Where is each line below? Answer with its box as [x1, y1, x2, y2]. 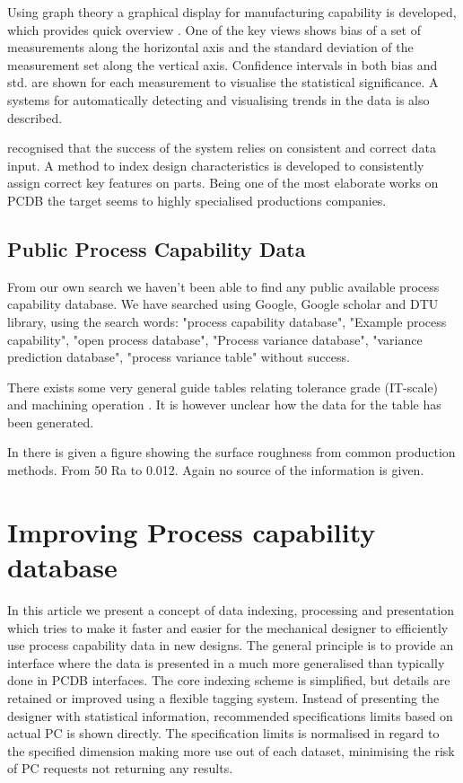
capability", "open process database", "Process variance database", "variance [7, 330, 423, 348]
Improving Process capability [7, 513, 376, 550]
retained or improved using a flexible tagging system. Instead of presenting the [7, 688, 440, 707]
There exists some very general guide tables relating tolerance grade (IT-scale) [7, 377, 439, 396]
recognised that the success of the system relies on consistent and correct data [7, 138, 436, 157]
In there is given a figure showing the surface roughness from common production [7, 443, 456, 462]
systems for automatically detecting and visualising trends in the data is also [7, 90, 430, 109]
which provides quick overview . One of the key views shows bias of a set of [7, 20, 421, 39]
